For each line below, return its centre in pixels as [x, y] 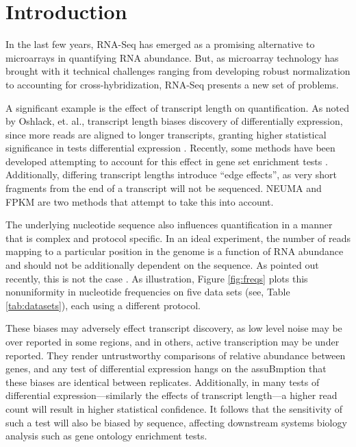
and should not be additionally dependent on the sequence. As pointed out [162, 265]
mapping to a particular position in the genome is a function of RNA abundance [175, 251]
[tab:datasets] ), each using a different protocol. [103, 305]
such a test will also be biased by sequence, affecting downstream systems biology [176, 422]
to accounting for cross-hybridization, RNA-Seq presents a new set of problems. [172, 84]
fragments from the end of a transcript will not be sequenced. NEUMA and [164, 188]
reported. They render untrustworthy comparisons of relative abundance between [176, 355]
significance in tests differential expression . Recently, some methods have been [170, 148]
